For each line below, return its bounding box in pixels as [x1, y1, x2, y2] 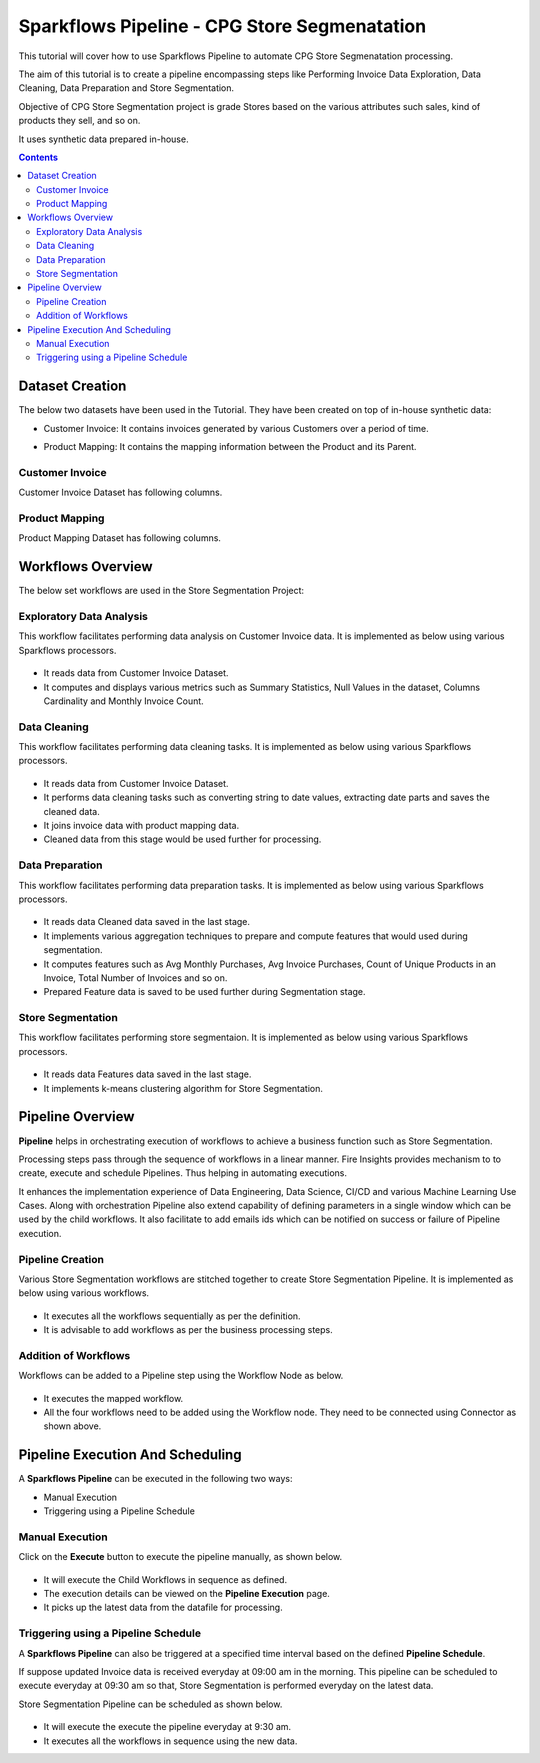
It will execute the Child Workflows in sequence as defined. [43, 1573, 288, 1585]
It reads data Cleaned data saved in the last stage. [43, 916, 250, 928]
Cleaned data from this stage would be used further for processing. [43, 833, 322, 845]
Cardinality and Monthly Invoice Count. [43, 695, 204, 707]
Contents [18, 151, 59, 163]
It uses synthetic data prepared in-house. [18, 133, 189, 145]
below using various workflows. [18, 1287, 150, 1299]
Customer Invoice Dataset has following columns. [18, 486, 223, 499]
